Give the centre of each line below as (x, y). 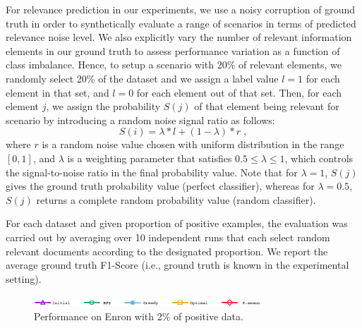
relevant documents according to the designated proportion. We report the (167, 251)
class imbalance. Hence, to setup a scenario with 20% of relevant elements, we (174, 65)
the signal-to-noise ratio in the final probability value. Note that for (152, 172)
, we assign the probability (103, 106)
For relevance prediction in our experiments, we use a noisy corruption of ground (181, 9)
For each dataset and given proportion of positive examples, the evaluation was (177, 223)
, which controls (319, 158)
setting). (24, 278)
